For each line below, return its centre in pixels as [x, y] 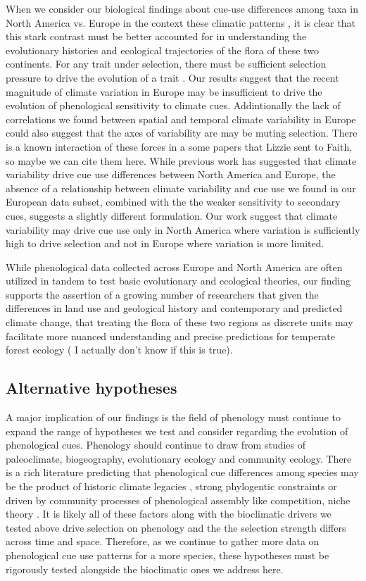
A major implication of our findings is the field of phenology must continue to [173, 417]
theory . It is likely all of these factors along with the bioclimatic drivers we [169, 514]
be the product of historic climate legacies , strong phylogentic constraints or [171, 486]
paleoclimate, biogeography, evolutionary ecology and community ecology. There [179, 458]
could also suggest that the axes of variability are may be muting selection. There [182, 133]
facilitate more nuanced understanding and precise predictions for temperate [170, 336]
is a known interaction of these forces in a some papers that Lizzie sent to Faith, [179, 146]
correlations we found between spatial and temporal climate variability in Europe [181, 119]
